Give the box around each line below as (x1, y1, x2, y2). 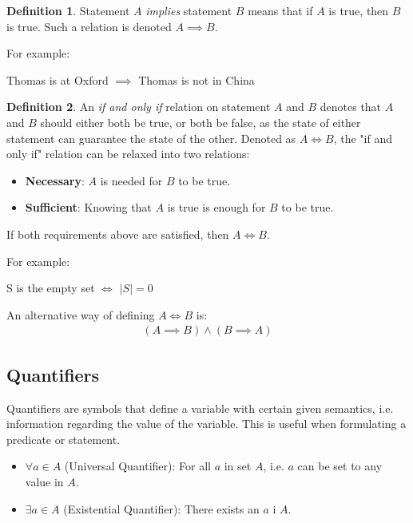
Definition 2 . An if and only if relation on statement (6, 98, 271, 115)
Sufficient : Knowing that (25, 199, 152, 216)
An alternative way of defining (6, 306, 155, 323)
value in (25, 473, 64, 489)
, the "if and (333, 129, 392, 146)
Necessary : (25, 172, 85, 188)
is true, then (328, 2, 389, 18)
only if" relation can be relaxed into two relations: (6, 145, 250, 162)
